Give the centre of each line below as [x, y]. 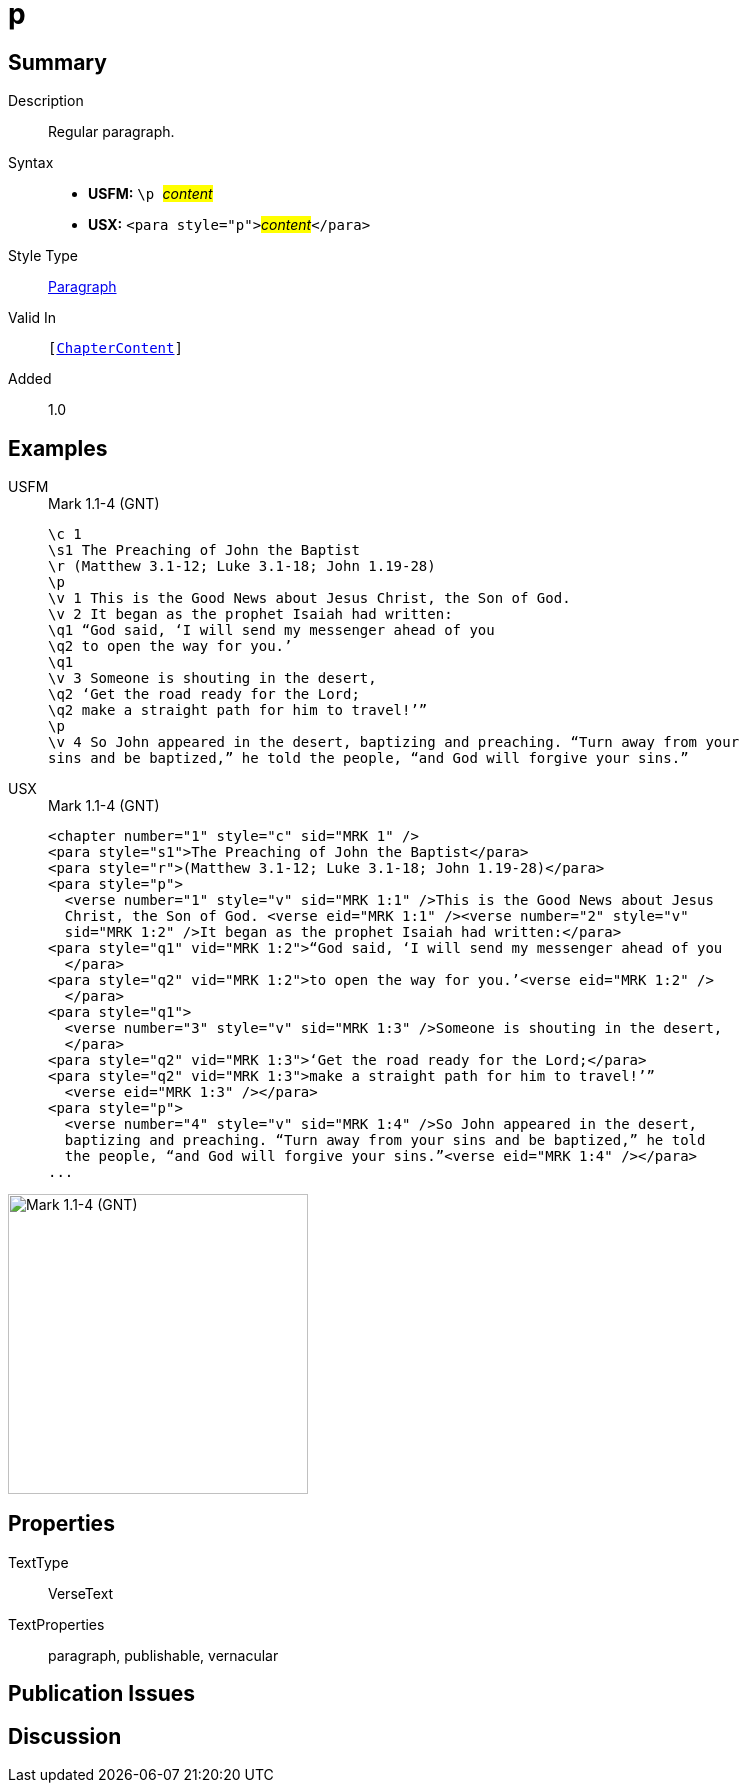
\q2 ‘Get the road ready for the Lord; [204, 694]
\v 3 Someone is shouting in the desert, [212, 678]
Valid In [32, 318]
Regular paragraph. [111, 132]
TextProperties [56, 1624]
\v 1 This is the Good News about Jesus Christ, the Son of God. [309, 598]
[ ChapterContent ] [115, 348]
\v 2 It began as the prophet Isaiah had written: [250, 614]
